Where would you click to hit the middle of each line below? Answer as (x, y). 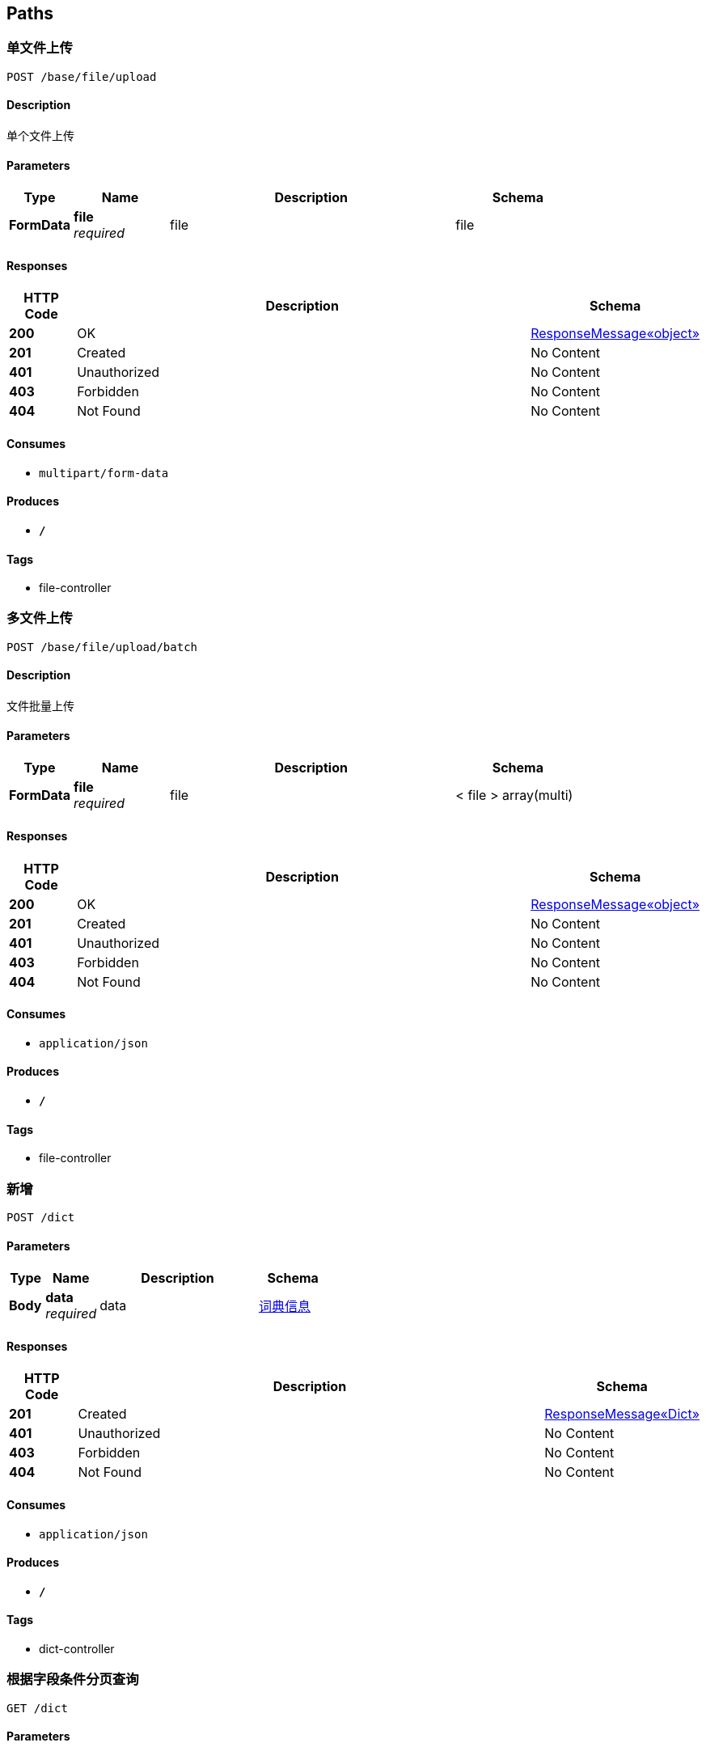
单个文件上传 (40, 136)
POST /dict (41, 1217)
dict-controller (77, 1649)
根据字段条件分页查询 (73, 1679)
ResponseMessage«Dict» (622, 1414)
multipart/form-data (104, 473)
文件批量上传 (40, 706)
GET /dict (37, 1708)
